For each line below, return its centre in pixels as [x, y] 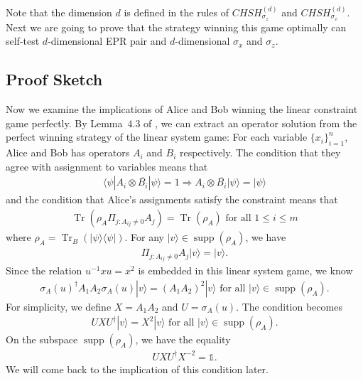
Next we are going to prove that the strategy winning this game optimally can [176, 27]
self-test [23, 41]
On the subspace [42, 339]
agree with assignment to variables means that [107, 166]
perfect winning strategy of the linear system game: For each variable [157, 137]
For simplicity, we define [59, 306]
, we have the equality [183, 339]
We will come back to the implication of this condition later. [137, 369]
